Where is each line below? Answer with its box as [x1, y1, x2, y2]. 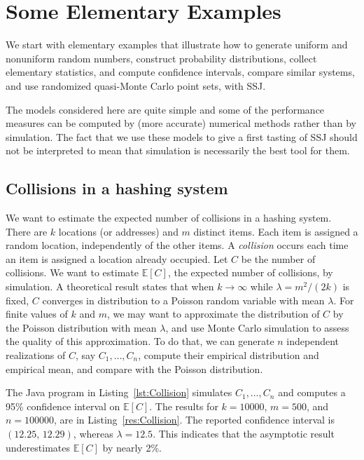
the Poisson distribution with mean [6, 320, 157, 334]
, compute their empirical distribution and [138, 348, 319, 363]
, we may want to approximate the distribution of [106, 306, 320, 321]
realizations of [6, 348, 66, 363]
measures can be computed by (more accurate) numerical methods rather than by [6, 116, 356, 130]
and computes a [278, 385, 346, 400]
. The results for [149, 398, 218, 413]
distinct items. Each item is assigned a [193, 224, 358, 238]
